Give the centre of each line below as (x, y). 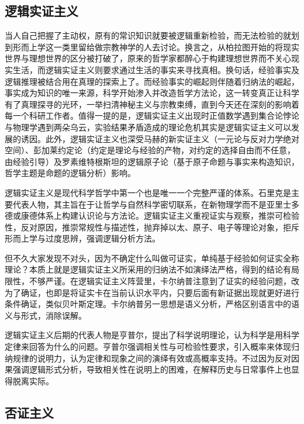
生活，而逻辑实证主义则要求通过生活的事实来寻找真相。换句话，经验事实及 (156, 69)
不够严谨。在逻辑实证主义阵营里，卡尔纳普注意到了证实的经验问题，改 (164, 281)
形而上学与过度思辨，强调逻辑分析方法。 (82, 238)
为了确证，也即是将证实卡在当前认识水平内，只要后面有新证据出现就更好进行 (152, 292)
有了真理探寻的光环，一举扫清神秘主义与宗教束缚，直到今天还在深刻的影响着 (152, 104)
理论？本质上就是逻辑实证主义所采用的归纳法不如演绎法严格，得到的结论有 (148, 269)
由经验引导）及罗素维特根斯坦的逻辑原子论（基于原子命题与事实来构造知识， (152, 161)
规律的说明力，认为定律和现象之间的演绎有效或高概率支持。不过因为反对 (152, 358)
